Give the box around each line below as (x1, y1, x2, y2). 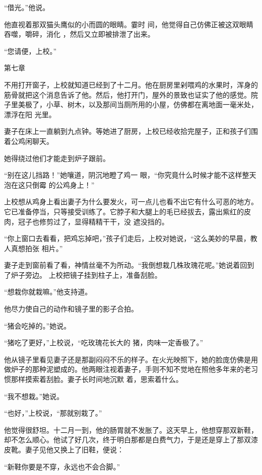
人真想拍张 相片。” (4, 243, 63, 253)
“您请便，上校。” (4, 45, 57, 56)
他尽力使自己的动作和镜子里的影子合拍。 (4, 303, 138, 314)
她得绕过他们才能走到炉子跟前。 (4, 152, 110, 163)
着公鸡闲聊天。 (4, 135, 53, 146)
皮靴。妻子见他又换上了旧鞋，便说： (4, 444, 124, 454)
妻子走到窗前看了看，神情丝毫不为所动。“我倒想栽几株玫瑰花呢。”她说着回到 (4, 260, 254, 270)
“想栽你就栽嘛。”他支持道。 (4, 286, 92, 297)
